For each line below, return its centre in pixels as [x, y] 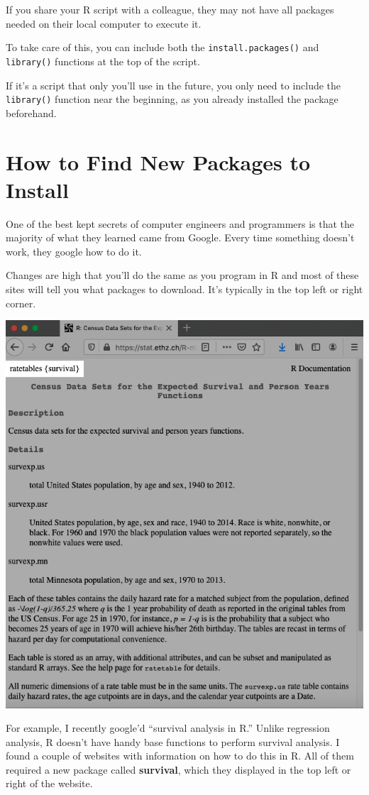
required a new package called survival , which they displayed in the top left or [178, 769]
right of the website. [49, 783]
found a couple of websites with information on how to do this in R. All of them [180, 756]
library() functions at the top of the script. [103, 61]
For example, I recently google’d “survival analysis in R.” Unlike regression [168, 728]
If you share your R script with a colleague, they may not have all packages [170, 9]
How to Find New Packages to [158, 161]
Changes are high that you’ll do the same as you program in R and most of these [182, 275]
